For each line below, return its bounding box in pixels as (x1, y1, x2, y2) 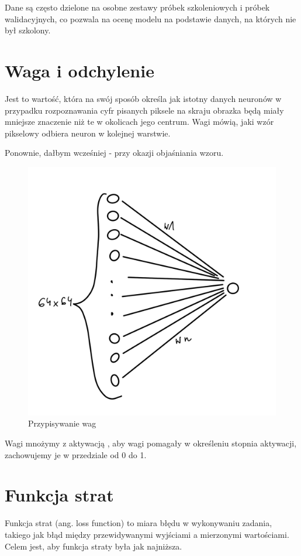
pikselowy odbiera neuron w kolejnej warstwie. (5, 127, 171, 139)
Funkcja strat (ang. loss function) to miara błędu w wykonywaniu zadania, (5, 517, 272, 529)
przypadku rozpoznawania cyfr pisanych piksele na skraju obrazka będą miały (5, 104, 284, 116)
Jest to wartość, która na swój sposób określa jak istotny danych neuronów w (5, 92, 282, 104)
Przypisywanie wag (28, 417, 96, 429)
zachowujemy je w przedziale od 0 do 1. (5, 448, 147, 461)
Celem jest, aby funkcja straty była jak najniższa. (5, 540, 182, 552)
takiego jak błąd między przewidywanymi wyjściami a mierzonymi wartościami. (5, 528, 289, 540)
